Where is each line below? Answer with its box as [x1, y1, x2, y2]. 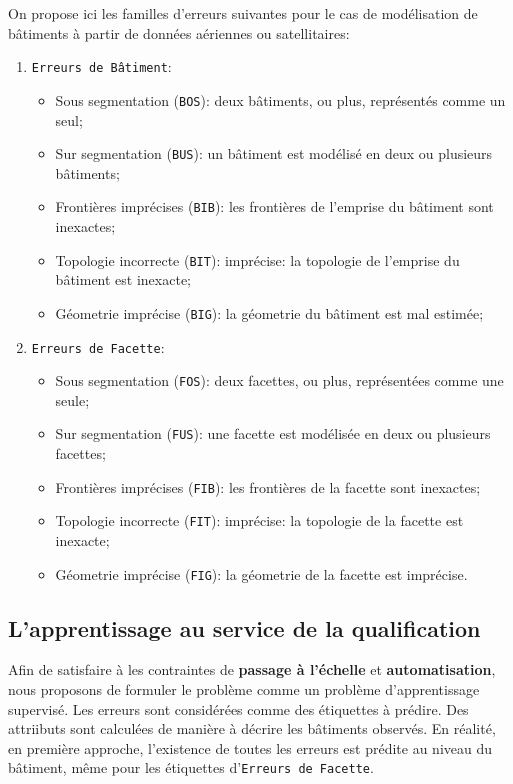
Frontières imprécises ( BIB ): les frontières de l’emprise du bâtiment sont [55, 196, 494, 217]
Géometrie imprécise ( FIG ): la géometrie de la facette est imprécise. [55, 563, 468, 584]
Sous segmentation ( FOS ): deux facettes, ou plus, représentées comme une [55, 370, 504, 391]
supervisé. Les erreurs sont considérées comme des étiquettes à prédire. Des [8, 698, 469, 719]
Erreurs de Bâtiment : [31, 56, 172, 77]
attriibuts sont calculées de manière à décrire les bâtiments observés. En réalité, [8, 718, 496, 739]
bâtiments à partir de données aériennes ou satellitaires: [8, 22, 350, 43]
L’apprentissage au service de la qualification [8, 612, 481, 643]
